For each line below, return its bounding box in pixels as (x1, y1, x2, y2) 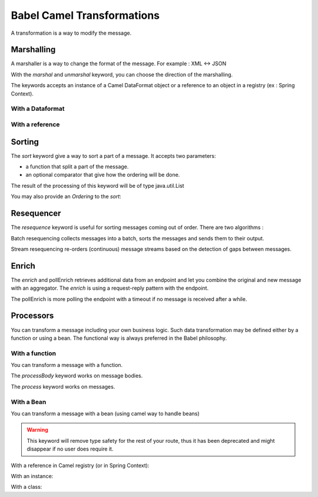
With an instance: (11, 472, 54, 479)
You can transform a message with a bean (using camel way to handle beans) (11, 410, 200, 417)
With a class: (11, 483, 42, 491)
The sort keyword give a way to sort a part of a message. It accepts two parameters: (11, 152, 216, 159)
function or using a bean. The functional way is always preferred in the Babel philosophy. (11, 334, 227, 342)
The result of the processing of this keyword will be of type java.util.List (11, 182, 185, 189)
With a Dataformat (11, 105, 65, 113)
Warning (26, 426, 48, 433)
